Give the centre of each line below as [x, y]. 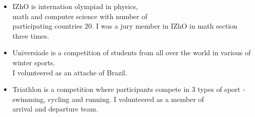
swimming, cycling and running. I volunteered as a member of [108, 99]
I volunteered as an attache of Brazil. [70, 72]
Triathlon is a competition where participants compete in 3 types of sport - [129, 89]
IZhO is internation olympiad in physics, [75, 6]
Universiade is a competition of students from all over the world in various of [132, 52]
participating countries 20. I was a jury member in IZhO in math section [125, 26]
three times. [31, 35]
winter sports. [34, 62]
